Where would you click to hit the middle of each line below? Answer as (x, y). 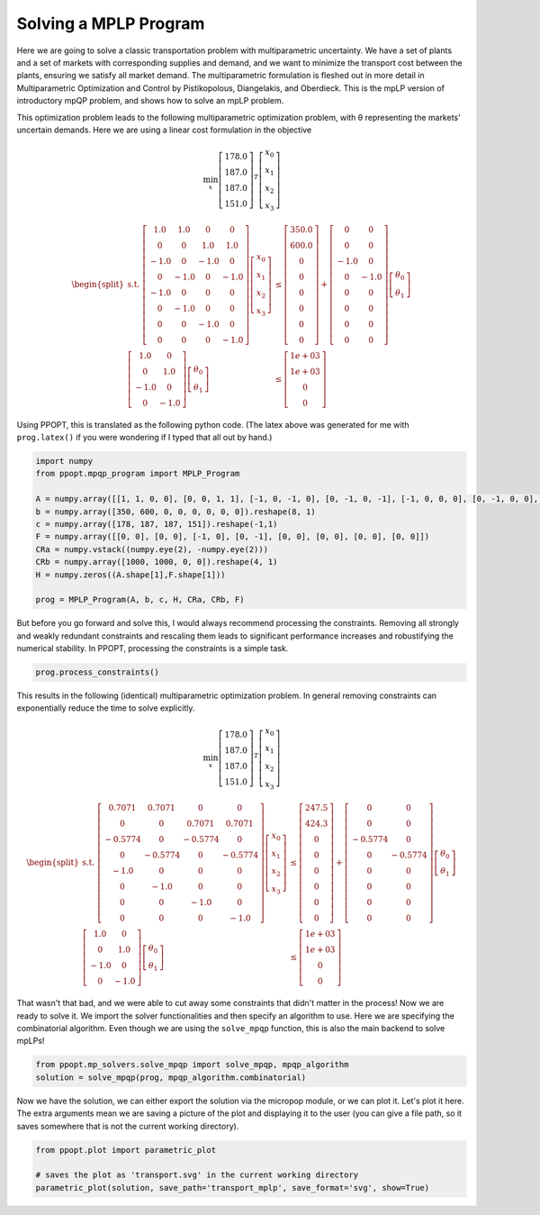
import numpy (64, 461)
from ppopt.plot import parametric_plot (126, 1150)
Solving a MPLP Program (111, 23)
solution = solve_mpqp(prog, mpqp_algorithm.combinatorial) (171, 1077)
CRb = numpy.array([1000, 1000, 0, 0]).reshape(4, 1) (157, 562)
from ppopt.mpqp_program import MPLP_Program (138, 474)
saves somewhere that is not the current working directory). (128, 1126)
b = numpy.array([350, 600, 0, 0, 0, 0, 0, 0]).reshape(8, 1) (175, 512)
